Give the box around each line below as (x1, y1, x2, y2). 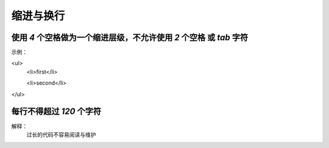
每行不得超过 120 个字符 (11, 107, 102, 117)
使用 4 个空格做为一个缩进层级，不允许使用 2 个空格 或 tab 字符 (11, 32, 249, 43)
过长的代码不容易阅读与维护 (26, 131, 96, 138)
